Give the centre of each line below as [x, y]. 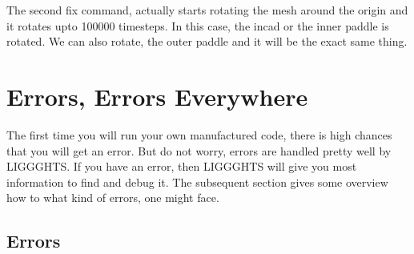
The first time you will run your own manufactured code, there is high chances [199, 134]
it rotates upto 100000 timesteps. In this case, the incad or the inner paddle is [198, 25]
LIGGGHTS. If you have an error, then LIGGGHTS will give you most [182, 166]
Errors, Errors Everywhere [157, 96]
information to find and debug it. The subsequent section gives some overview [197, 181]
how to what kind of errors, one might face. [113, 198]
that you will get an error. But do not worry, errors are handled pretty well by [199, 150]
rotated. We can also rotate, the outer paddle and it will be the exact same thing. [207, 41]
